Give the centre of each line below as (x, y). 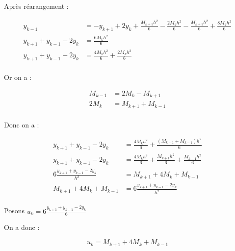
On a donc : (22, 227)
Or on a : (18, 77)
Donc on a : (22, 124)
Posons (14, 211)
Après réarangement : (36, 6)
